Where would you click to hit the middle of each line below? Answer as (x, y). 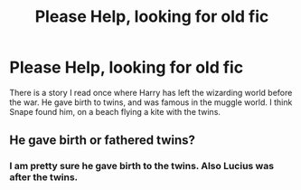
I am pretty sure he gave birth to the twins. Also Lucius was (141, 166)
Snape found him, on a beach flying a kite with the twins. (115, 111)
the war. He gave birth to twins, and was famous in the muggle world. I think (151, 102)
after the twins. (44, 177)
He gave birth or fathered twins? (103, 141)
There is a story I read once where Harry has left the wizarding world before (151, 92)
